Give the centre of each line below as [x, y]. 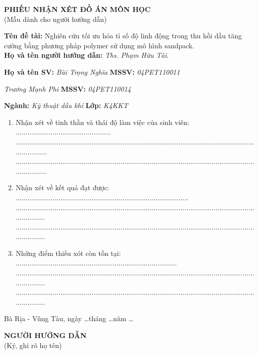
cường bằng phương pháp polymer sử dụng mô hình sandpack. [99, 45]
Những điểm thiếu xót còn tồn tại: [68, 253]
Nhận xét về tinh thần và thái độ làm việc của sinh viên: [102, 122]
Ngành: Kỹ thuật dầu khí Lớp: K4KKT [66, 105]
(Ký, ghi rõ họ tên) [33, 345]
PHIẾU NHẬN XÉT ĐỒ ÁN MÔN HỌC [77, 9]
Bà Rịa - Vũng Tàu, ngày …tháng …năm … [69, 318]
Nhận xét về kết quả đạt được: [63, 187]
